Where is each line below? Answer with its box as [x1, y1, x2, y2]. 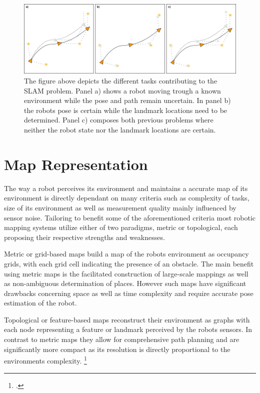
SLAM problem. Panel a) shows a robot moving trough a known [24, 85, 221, 95]
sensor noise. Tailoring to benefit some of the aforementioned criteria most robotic [4, 212, 256, 222]
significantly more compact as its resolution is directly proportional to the [4, 343, 230, 354]
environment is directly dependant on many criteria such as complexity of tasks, [4, 192, 249, 203]
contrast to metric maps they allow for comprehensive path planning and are [4, 334, 239, 344]
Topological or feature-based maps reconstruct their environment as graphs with [4, 314, 250, 324]
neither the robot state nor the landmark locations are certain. [24, 124, 216, 135]
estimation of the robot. [4, 297, 77, 308]
